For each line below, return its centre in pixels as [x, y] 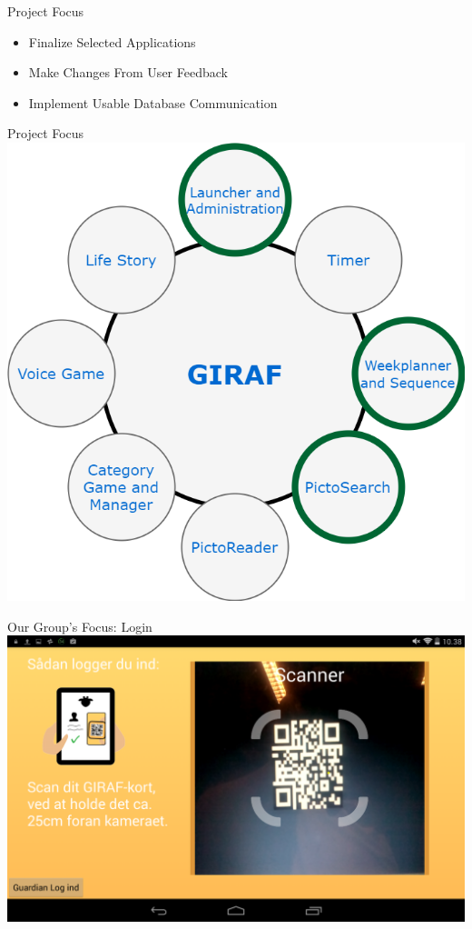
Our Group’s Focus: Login [80, 626]
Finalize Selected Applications [112, 41]
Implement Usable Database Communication [153, 102]
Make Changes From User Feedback [128, 72]
